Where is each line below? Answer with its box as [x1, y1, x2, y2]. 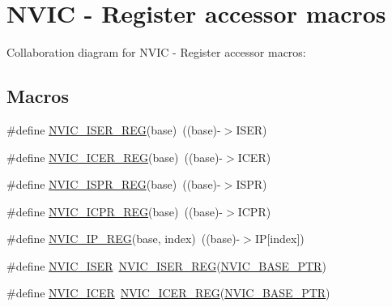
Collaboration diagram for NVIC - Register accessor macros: [6, 44, 306, 61]
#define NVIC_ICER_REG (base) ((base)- [6, 148, 224, 165]
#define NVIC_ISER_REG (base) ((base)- [6, 121, 221, 138]
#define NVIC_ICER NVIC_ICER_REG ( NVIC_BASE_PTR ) [6, 284, 330, 301]
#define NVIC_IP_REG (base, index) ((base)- [6, 230, 241, 247]
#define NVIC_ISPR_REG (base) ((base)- [6, 176, 221, 193]
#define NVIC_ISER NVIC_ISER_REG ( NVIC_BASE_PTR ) [6, 257, 326, 274]
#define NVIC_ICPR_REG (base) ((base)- [6, 203, 224, 220]
